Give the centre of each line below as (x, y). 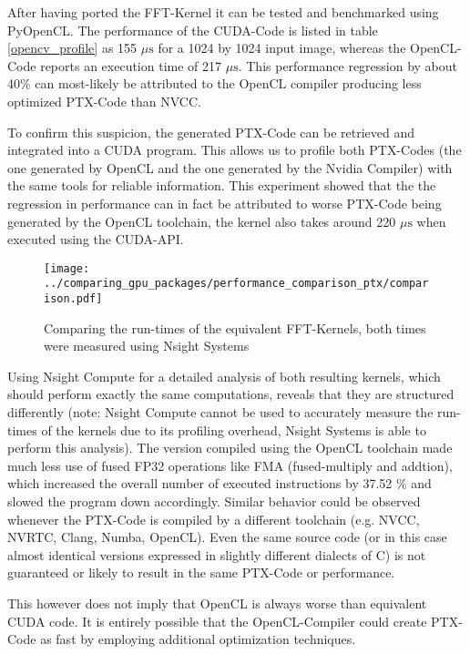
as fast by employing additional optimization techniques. (198, 639)
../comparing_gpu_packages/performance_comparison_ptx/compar (236, 284)
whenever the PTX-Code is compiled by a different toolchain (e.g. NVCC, (214, 519)
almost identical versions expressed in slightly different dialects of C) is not (217, 554)
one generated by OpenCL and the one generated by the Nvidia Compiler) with (230, 167)
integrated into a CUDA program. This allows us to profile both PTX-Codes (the (235, 150)
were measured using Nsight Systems (147, 346)
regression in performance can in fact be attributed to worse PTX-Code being (225, 203)
